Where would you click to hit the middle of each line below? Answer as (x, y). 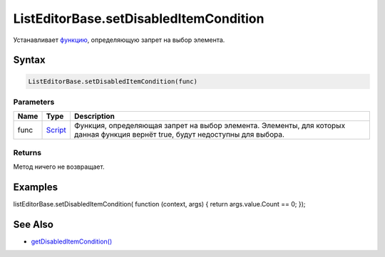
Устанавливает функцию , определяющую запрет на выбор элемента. (119, 40)
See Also (33, 224)
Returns (27, 152)
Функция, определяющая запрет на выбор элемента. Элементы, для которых (210, 126)
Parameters (34, 102)
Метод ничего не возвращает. (59, 167)
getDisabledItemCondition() (72, 241)
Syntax (29, 60)
